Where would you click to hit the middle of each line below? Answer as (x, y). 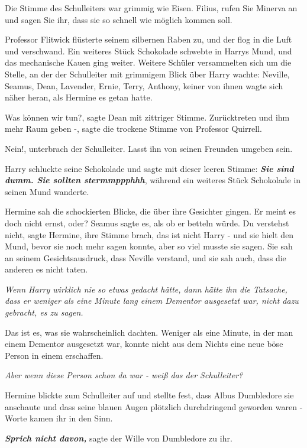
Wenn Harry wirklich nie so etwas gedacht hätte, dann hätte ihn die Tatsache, (146, 289)
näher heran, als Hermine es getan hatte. (79, 97)
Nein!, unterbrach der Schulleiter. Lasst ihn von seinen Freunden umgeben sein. (149, 148)
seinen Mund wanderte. (47, 191)
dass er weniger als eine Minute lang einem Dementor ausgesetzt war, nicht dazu (152, 301)
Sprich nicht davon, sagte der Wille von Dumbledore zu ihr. (119, 438)
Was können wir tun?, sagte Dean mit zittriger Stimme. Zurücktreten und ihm (147, 117)
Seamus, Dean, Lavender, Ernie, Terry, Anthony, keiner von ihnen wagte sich (144, 85)
